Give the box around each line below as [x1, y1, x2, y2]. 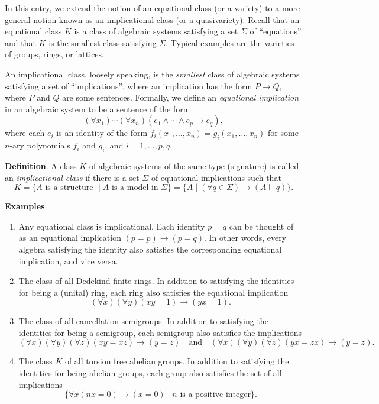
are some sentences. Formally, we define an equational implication [62, 91, 299, 104]
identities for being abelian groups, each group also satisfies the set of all [18, 367, 282, 379]
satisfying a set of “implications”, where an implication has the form [5, 79, 252, 92]
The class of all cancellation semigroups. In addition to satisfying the [18, 315, 268, 327]
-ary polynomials [9, 139, 70, 151]
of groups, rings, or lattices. [5, 48, 104, 60]
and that [5, 36, 36, 49]
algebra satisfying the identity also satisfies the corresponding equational [18, 243, 282, 255]
